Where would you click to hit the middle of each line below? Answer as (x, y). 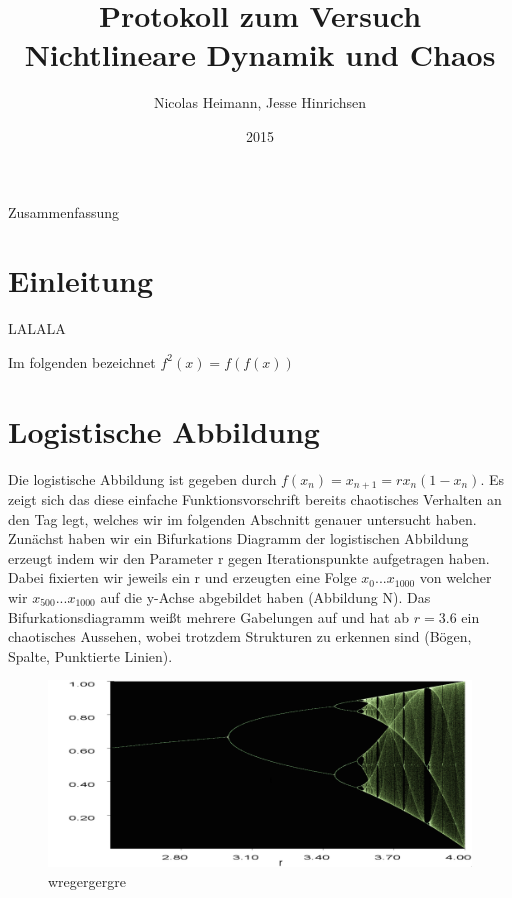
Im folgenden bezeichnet (82, 361)
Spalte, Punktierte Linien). (90, 655)
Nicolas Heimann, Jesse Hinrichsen (260, 102)
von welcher (455, 577)
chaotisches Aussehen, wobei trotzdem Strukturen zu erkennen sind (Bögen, (240, 636)
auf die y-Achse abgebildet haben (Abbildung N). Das (265, 596)
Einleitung (81, 280)
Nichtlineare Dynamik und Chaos (260, 54)
